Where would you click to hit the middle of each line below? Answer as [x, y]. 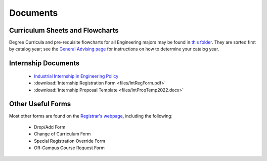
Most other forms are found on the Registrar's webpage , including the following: [91, 116]
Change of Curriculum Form [62, 134]
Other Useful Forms [40, 104]
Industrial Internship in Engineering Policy [76, 76]
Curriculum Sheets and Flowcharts [64, 30]
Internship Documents [44, 63]
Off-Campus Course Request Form [69, 148]
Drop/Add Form [50, 127]
